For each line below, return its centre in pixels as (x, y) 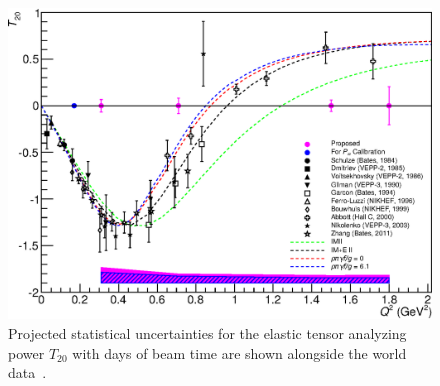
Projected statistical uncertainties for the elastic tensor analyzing (207, 332)
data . (27, 372)
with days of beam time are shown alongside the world (239, 352)
